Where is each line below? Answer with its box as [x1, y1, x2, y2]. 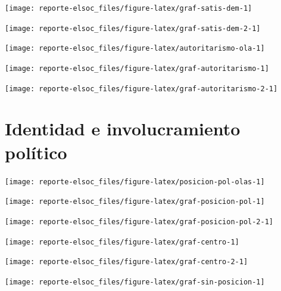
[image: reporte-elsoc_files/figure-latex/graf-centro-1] [5, 237, 239, 246]
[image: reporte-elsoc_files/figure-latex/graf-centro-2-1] [5, 258, 248, 267]
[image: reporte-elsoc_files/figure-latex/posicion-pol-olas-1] [5, 177, 265, 186]
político [5, 140, 67, 164]
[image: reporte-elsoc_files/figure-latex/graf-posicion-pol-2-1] [5, 217, 274, 226]
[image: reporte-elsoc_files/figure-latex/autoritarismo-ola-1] [5, 44, 265, 53]
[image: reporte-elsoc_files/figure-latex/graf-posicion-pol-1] [5, 197, 265, 206]
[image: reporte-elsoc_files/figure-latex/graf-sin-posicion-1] [5, 277, 265, 286]
